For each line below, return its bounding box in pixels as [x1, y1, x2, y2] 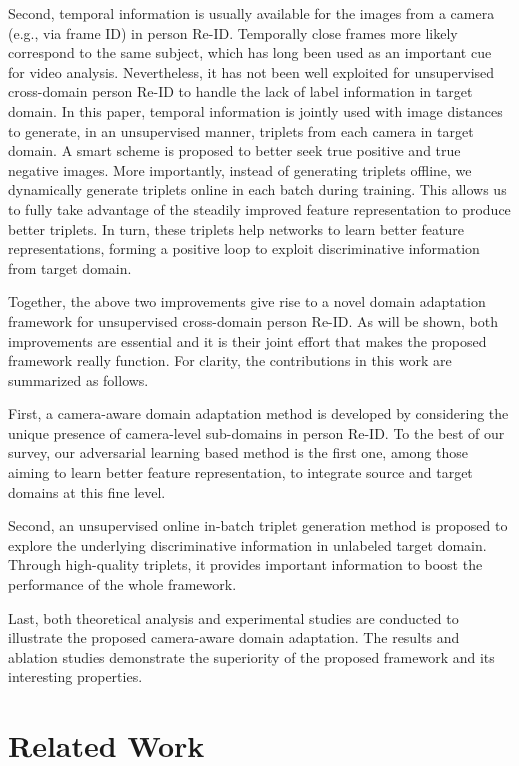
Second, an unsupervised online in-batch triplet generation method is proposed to [8, 515, 508, 536]
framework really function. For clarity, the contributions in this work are [8, 350, 452, 371]
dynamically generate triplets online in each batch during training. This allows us [8, 179, 507, 200]
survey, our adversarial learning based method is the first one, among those [8, 442, 468, 463]
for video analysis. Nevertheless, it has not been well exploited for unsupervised [8, 61, 495, 82]
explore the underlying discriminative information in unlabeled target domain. [8, 534, 487, 555]
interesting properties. [8, 666, 143, 687]
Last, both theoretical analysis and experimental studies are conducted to [8, 607, 459, 628]
